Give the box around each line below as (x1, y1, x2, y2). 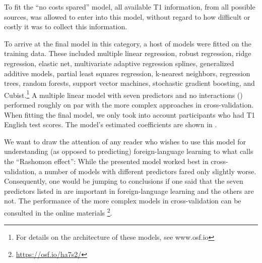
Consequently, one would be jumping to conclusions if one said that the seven (4, 176, 243, 186)
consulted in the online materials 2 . (4, 205, 112, 218)
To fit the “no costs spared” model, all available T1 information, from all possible (4, 2, 255, 12)
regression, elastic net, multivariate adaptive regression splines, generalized (4, 58, 234, 68)
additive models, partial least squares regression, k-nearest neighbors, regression (4, 68, 250, 78)
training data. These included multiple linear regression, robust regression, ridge (4, 48, 251, 59)
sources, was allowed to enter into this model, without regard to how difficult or (4, 11, 250, 22)
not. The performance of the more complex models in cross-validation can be (4, 195, 241, 206)
